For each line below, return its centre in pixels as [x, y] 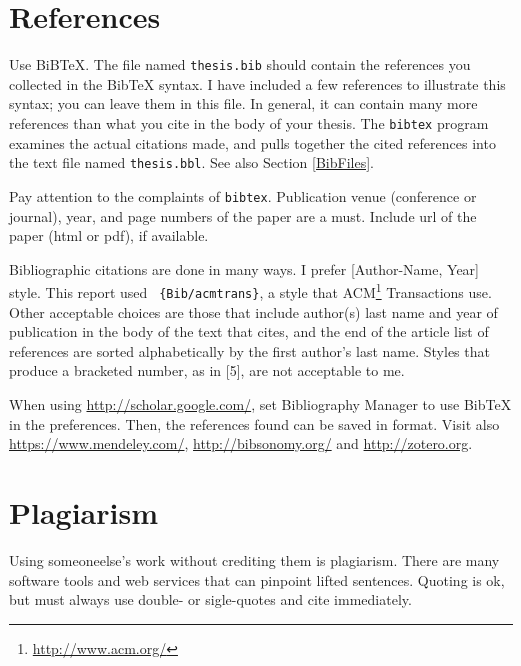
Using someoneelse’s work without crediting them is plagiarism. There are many [254, 559]
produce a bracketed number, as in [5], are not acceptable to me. [207, 370]
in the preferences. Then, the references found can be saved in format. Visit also [254, 423]
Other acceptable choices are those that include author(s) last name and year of [253, 311]
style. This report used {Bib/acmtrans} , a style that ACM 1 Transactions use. [250, 290]
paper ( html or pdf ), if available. [109, 235]
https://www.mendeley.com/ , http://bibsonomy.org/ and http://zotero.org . [241, 443]
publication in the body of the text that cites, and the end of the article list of [249, 331]
